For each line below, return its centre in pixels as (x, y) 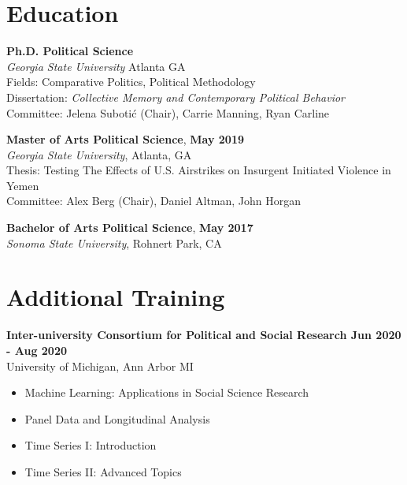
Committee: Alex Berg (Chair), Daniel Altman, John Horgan (154, 201)
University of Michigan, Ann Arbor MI (100, 366)
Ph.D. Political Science (70, 51)
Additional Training (116, 297)
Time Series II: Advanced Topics (103, 471)
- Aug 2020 (37, 350)
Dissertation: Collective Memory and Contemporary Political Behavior (176, 97)
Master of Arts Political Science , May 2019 (125, 139)
